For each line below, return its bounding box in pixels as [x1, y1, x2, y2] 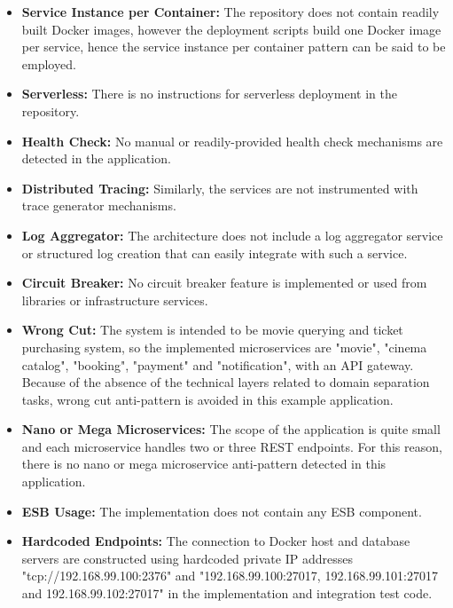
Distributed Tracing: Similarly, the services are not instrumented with [21, 178, 418, 197]
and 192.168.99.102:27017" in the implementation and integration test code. [21, 584, 433, 603]
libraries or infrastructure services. [21, 290, 208, 309]
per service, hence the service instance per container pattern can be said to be [21, 37, 446, 56]
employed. [21, 54, 76, 73]
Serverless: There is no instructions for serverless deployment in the [21, 84, 397, 103]
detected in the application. [21, 149, 171, 168]
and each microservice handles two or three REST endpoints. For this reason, [21, 437, 442, 455]
